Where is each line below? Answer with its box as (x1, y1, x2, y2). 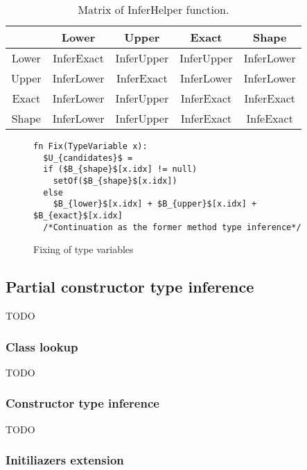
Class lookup (6, 338, 78, 355)
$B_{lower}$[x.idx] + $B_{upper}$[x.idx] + (53, 199, 257, 209)
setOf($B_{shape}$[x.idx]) (53, 175, 177, 186)
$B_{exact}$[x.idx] (33, 210, 123, 220)
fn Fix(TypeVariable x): (33, 141, 148, 151)
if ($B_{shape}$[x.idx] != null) (43, 164, 198, 175)
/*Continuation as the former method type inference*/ (43, 222, 301, 232)
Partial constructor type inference (6, 276, 254, 297)
